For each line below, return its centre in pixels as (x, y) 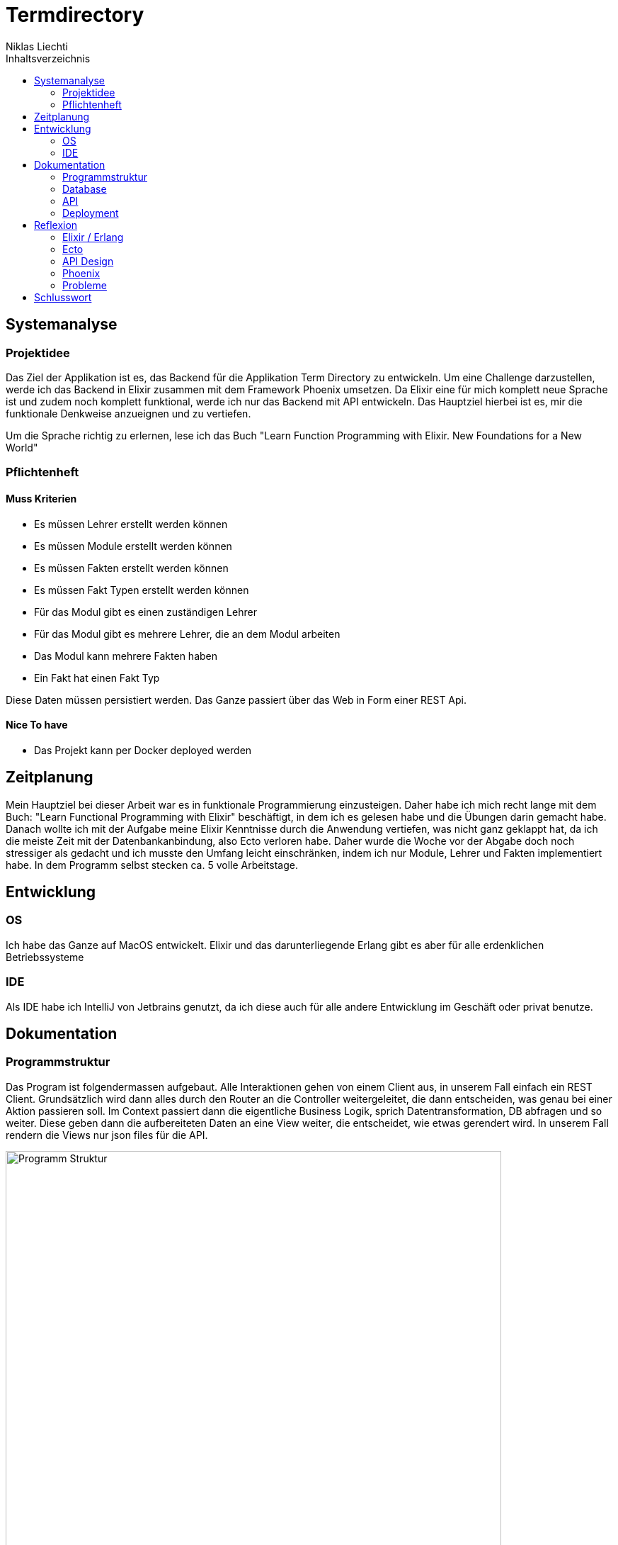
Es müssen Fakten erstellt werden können (131, 568)
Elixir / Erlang (93, 237)
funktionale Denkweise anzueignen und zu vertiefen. (128, 413)
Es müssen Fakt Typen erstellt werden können (142, 590)
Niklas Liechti (37, 46)
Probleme (85, 285)
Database (85, 189)
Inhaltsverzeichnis (48, 58)
